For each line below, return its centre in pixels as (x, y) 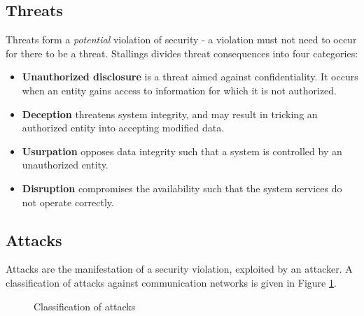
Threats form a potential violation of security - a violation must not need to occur (181, 39)
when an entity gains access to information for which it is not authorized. (179, 90)
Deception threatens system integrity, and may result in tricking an (170, 114)
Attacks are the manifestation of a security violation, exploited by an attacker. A (179, 269)
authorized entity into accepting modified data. (123, 128)
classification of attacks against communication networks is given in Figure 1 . (171, 282)
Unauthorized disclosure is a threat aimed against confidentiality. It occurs (190, 77)
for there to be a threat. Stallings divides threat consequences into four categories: (182, 53)
